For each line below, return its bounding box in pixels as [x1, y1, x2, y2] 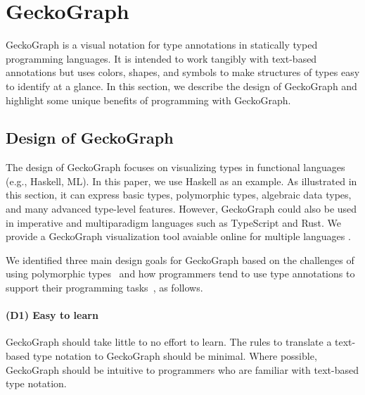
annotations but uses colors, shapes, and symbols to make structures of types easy [6, 65, 360, 80]
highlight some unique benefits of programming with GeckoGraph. [6, 92, 291, 107]
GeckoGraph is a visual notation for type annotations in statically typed [6, 37, 318, 52]
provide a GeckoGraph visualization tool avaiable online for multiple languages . [6, 229, 351, 244]
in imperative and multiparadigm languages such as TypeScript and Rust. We [6, 215, 342, 230]
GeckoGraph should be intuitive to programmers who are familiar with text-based [6, 362, 359, 377]
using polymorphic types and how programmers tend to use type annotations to [6, 266, 355, 281]
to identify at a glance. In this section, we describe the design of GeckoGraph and [6, 78, 357, 93]
